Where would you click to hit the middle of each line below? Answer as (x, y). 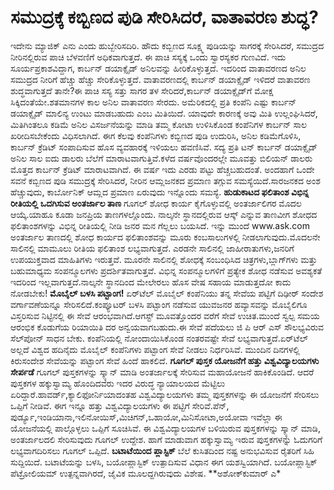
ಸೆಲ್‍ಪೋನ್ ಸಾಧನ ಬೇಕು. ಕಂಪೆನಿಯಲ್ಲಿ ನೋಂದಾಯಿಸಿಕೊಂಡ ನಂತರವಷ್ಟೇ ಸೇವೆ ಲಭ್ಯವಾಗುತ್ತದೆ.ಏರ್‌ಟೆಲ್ (159, 338)
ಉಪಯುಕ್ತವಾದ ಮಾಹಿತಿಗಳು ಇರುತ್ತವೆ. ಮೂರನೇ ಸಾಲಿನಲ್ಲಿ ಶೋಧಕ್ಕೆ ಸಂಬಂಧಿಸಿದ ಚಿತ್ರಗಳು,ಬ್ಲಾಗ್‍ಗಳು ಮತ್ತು (164, 259)
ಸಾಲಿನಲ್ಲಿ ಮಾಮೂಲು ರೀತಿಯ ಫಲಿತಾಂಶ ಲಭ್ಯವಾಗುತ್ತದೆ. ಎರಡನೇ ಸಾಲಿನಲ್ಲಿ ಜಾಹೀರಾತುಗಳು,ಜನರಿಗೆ (152, 248)
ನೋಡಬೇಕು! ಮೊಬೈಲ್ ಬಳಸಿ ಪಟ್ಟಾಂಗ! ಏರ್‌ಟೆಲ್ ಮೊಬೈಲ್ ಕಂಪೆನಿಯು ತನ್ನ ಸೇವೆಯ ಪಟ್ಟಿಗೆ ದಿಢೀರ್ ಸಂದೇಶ (167, 293)
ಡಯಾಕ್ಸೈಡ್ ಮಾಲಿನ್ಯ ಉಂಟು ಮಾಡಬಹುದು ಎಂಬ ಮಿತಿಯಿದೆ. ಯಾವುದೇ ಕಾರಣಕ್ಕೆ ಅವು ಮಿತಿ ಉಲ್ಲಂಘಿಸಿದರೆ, (164, 113)
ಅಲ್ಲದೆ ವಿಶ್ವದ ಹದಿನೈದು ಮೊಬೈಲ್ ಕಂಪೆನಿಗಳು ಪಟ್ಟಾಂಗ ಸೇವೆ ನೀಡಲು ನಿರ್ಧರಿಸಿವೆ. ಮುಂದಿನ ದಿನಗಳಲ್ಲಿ (155, 349)
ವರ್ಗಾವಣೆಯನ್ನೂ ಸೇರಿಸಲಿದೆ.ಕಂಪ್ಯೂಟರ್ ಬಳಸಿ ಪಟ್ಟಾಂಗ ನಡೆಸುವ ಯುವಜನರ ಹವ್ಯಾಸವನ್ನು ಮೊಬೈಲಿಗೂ (159, 304)
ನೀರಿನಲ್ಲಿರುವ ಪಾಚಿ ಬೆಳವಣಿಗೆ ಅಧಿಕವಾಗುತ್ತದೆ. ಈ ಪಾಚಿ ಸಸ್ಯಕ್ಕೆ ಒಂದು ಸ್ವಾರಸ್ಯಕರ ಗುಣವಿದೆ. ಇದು (148, 57)
